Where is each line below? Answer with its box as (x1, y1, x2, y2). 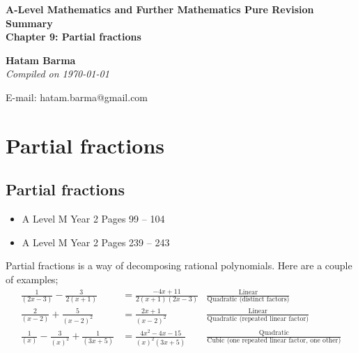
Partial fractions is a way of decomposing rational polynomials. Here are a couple (6, 258, 352, 273)
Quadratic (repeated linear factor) (207, 315, 309, 323)
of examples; (6, 271, 59, 286)
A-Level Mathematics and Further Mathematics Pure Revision (6, 2, 314, 16)
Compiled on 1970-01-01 (6, 66, 109, 81)
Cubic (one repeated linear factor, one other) (207, 337, 341, 345)
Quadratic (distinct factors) (207, 296, 290, 303)
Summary (6, 15, 53, 30)
